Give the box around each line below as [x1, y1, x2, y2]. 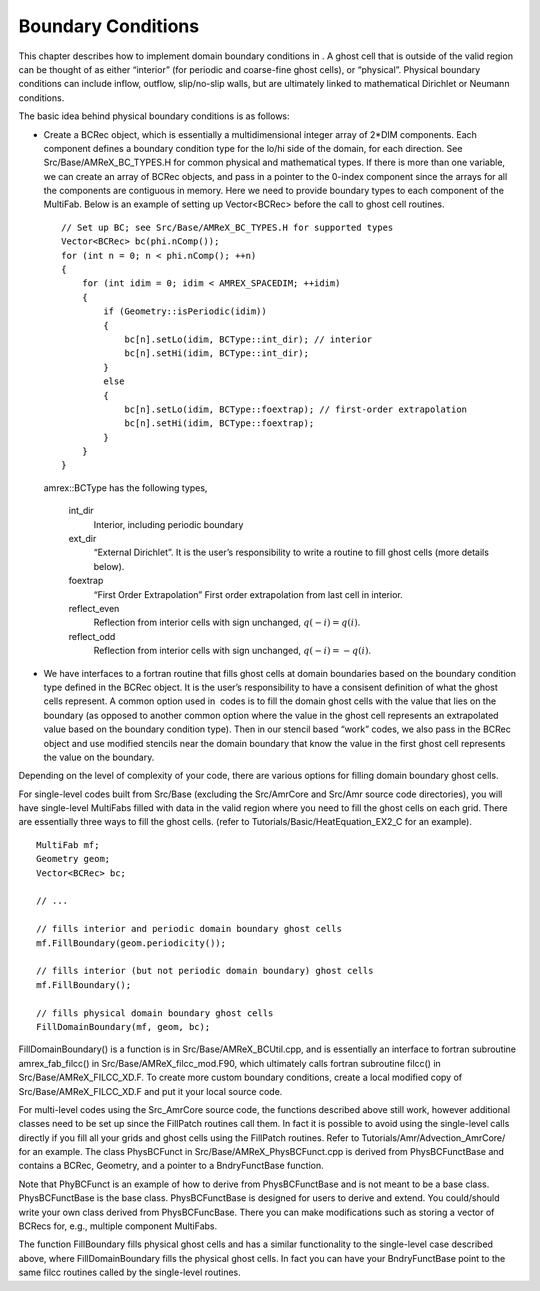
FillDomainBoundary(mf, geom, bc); [36, 1021, 211, 1032]
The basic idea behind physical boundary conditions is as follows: [18, 110, 290, 122]
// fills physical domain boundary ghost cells [36, 1007, 274, 1019]
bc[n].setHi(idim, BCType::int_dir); [124, 348, 310, 359]
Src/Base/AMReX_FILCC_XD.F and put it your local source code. [18, 1085, 283, 1097]
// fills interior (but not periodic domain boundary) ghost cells [36, 965, 374, 977]
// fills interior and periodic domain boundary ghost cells [36, 923, 342, 935]
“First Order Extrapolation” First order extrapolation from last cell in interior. [93, 588, 404, 600]
